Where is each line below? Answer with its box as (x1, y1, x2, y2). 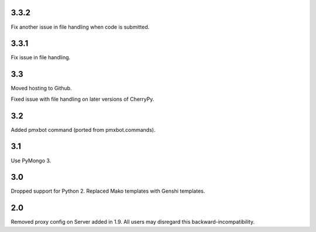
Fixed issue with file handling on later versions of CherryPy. (11, 95, 154, 103)
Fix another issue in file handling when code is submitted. (11, 23, 150, 30)
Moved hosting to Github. (11, 85, 73, 92)
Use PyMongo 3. (11, 157, 51, 164)
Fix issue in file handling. (11, 54, 71, 61)
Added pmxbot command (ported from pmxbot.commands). (11, 126, 156, 133)
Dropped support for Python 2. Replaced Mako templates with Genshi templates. (11, 187, 205, 195)
